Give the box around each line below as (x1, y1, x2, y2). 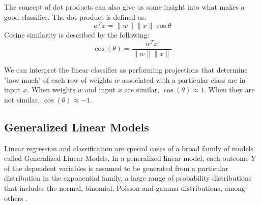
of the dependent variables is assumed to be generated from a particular (4, 162, 228, 173)
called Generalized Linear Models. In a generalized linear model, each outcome (4, 153, 249, 163)
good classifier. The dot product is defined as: (4, 11, 147, 22)
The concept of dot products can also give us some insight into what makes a (4, 2, 245, 12)
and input (85, 84, 116, 95)
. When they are (204, 84, 255, 95)
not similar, (4, 94, 40, 105)
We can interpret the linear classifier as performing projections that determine (4, 64, 248, 75)
